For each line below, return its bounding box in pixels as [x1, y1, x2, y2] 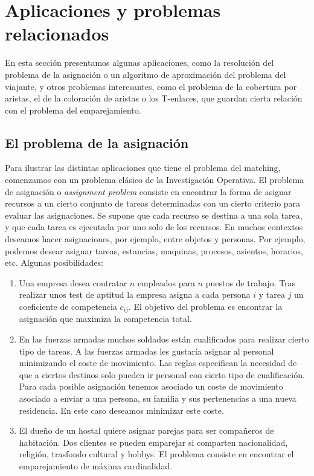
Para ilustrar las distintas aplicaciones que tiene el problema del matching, [5, 161, 281, 174]
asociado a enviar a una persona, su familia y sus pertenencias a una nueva [19, 392, 296, 405]
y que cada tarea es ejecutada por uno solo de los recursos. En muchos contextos [5, 220, 303, 233]
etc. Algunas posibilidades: [5, 256, 103, 269]
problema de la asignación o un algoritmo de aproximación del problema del [5, 68, 286, 80]
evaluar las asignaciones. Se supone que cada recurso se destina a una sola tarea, [5, 208, 303, 221]
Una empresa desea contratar [19, 276, 127, 289]
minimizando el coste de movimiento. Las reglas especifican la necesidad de [19, 356, 297, 369]
